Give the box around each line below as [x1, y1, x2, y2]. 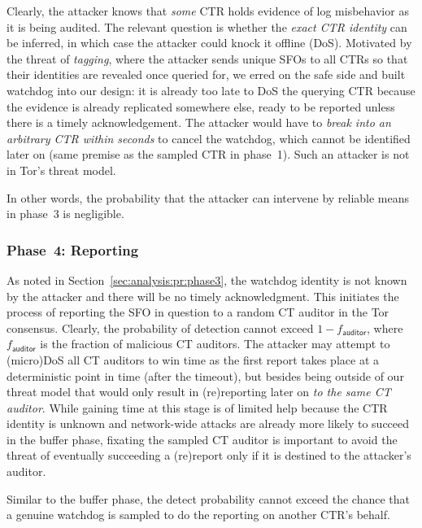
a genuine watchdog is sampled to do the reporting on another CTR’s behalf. [7, 506, 390, 523]
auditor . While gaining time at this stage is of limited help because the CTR [7, 399, 388, 416]
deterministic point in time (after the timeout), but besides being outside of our [7, 367, 404, 384]
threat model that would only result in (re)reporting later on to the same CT [7, 383, 391, 400]
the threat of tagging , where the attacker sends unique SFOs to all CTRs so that [7, 50, 408, 67]
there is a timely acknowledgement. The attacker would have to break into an [7, 114, 391, 131]
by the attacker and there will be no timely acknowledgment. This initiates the [7, 287, 399, 304]
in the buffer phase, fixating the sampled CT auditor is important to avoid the [7, 430, 398, 447]
